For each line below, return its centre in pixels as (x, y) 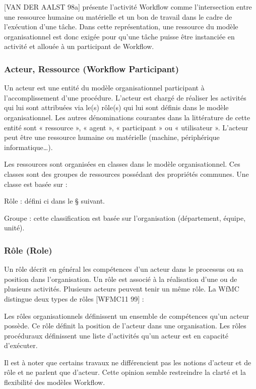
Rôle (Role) (28, 250)
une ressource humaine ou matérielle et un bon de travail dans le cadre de (118, 16)
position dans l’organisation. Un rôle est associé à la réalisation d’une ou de (121, 279)
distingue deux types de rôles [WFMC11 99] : (74, 298)
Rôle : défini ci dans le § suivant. (55, 201)
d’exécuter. (21, 345)
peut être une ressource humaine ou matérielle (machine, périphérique (112, 137)
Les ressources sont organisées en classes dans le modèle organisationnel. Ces (122, 164)
